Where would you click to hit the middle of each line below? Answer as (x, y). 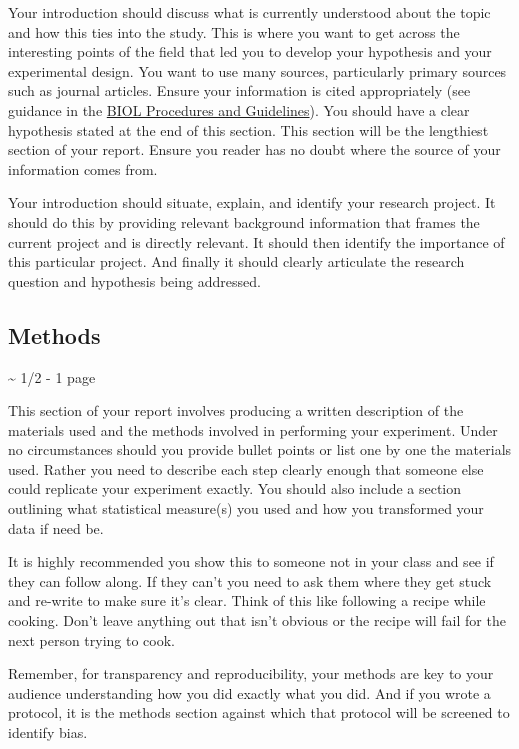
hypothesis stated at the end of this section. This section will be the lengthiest (248, 129)
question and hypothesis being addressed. (134, 280)
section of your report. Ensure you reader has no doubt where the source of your (254, 149)
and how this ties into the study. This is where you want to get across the (234, 31)
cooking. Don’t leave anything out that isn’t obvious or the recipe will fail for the (257, 620)
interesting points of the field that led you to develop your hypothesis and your (250, 51)
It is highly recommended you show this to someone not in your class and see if (251, 561)
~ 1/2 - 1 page (52, 376)
